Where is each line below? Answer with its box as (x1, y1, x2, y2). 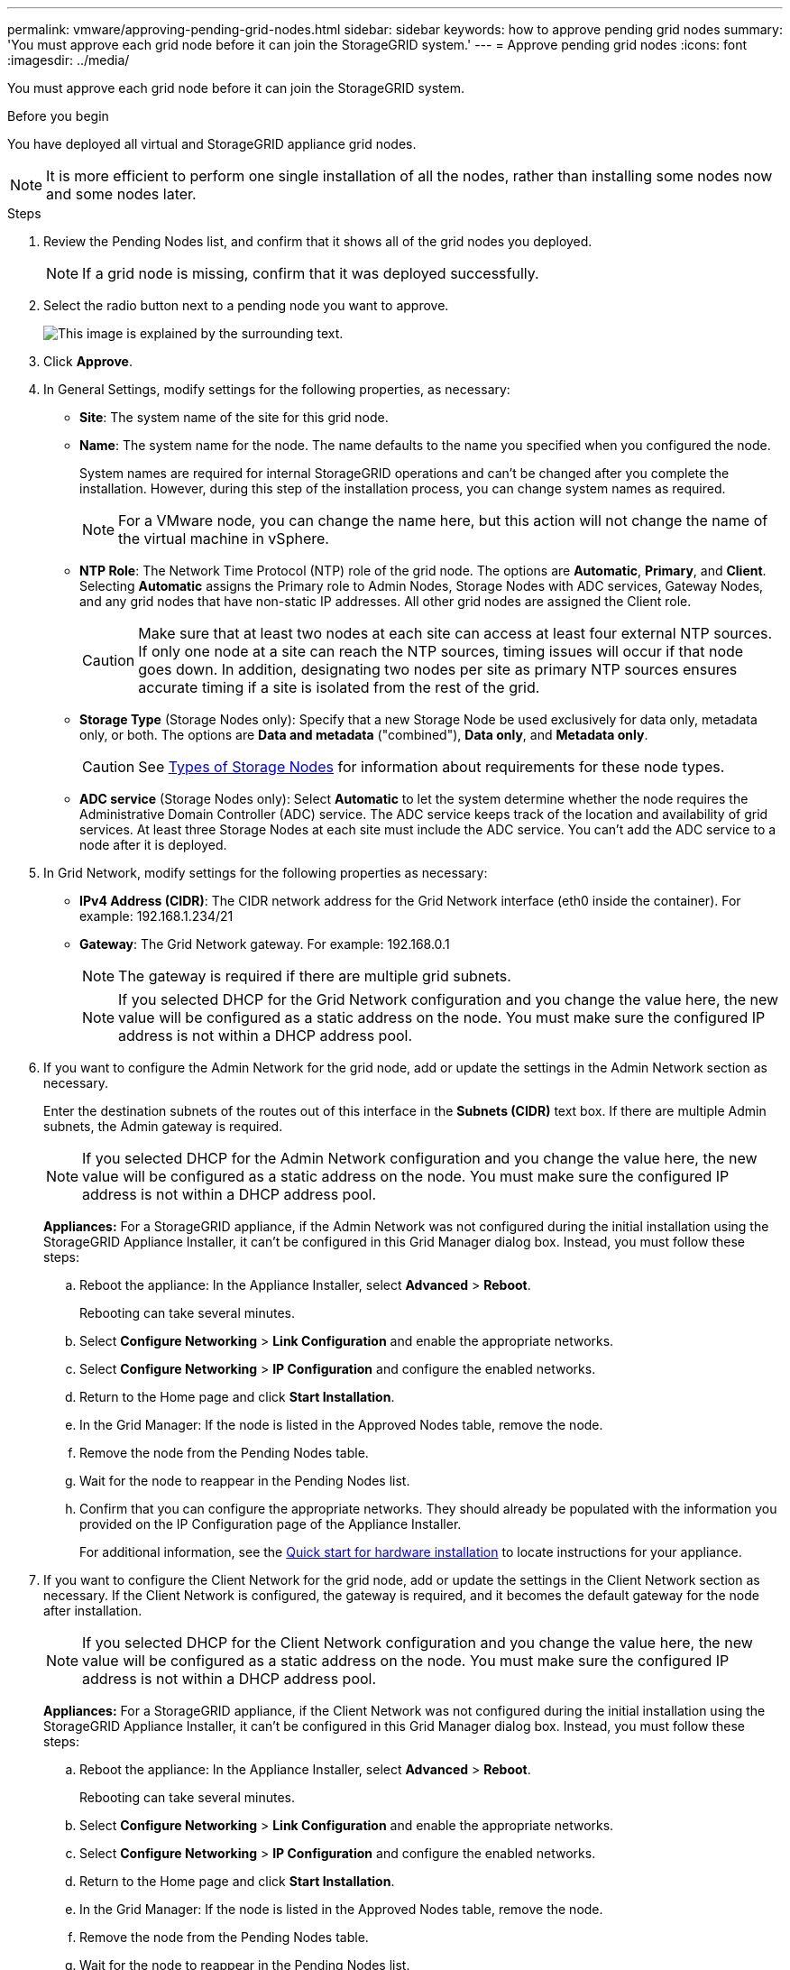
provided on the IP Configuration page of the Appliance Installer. (79, 1516, 462, 1532)
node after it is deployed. (79, 837, 227, 852)
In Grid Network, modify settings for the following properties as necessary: (43, 865, 488, 880)
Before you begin (7, 108, 109, 124)
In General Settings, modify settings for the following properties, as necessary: (43, 382, 510, 397)
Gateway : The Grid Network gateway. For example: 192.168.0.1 (79, 936, 450, 952)
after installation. (43, 1603, 142, 1618)
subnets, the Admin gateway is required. (43, 1118, 283, 1134)
